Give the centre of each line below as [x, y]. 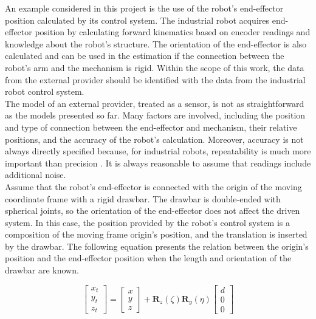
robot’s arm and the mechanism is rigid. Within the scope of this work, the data [155, 67]
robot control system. [45, 91]
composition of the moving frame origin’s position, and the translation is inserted [156, 234]
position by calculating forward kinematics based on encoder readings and [173, 32]
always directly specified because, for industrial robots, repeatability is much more [158, 151]
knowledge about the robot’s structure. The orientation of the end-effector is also [156, 43]
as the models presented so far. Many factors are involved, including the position [155, 115]
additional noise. [36, 175]
